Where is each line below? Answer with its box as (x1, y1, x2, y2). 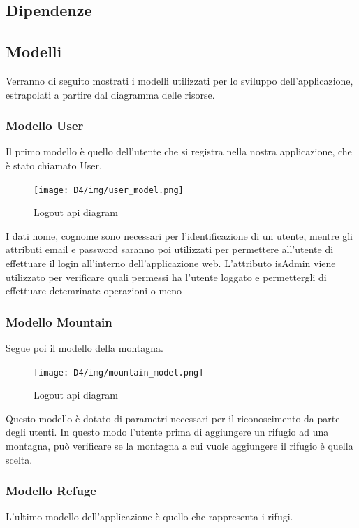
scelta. (6, 452, 33, 466)
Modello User (6, 117, 84, 134)
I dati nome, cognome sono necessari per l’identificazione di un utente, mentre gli (6, 228, 353, 243)
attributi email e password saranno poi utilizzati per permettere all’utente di (6, 242, 334, 257)
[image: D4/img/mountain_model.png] (34, 367, 204, 378)
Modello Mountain (6, 313, 112, 330)
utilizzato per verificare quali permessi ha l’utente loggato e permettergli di (6, 269, 327, 284)
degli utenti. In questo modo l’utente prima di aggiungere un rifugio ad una (6, 424, 329, 439)
